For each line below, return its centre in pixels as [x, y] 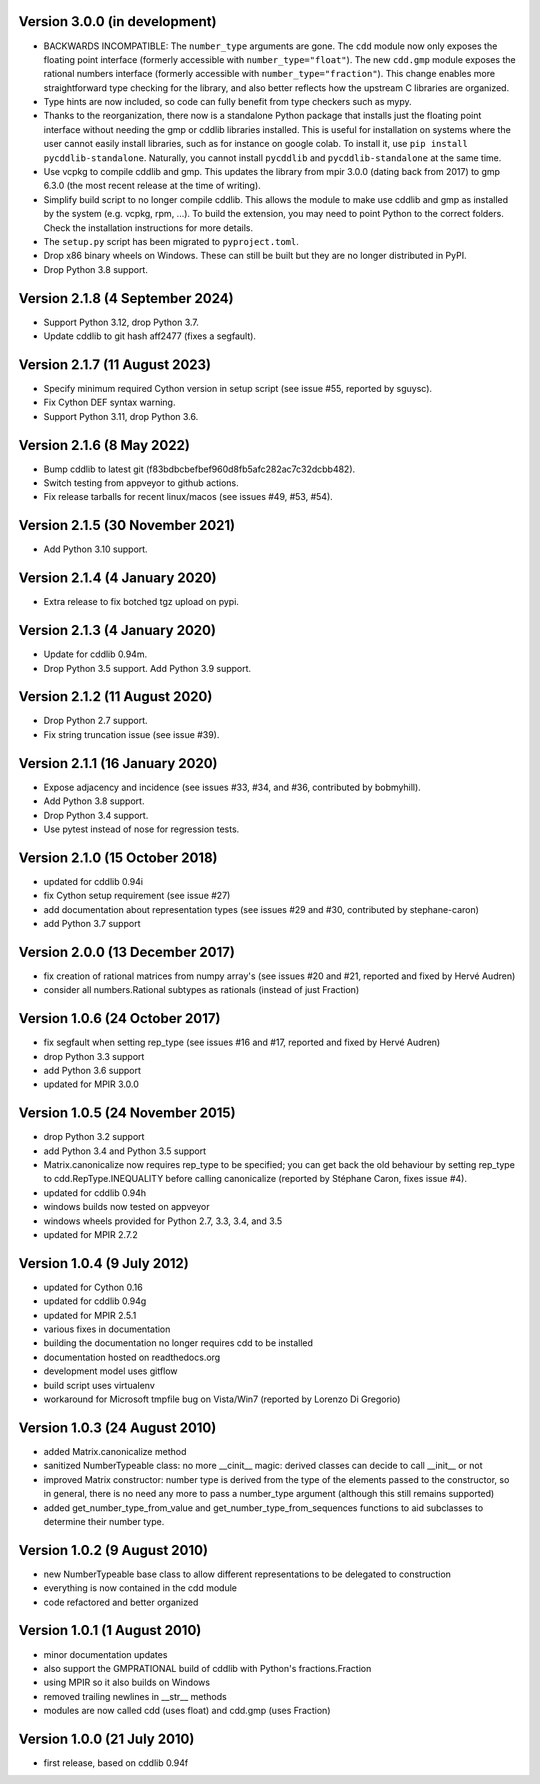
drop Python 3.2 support [94, 1137]
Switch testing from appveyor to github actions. [141, 483]
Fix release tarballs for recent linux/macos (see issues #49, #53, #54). [188, 497]
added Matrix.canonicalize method [115, 1451]
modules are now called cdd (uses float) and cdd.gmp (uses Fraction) [187, 1711]
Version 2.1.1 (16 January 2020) [118, 763]
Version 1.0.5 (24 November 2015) [127, 1113]
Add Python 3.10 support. [96, 549]
